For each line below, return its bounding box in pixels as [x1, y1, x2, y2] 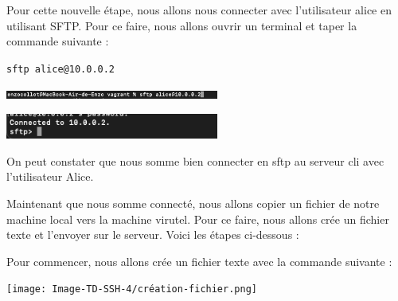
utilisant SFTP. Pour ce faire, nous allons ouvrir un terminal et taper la [6, 17, 357, 33]
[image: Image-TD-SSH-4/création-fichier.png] [6, 283, 257, 295]
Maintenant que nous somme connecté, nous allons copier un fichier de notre [6, 194, 380, 211]
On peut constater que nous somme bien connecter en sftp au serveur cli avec [6, 152, 384, 169]
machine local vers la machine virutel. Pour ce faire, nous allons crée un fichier [6, 210, 389, 227]
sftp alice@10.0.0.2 [6, 63, 115, 75]
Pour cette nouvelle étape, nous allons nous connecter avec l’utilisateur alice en [6, 2, 392, 18]
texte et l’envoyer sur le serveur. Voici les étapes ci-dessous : [6, 226, 299, 243]
